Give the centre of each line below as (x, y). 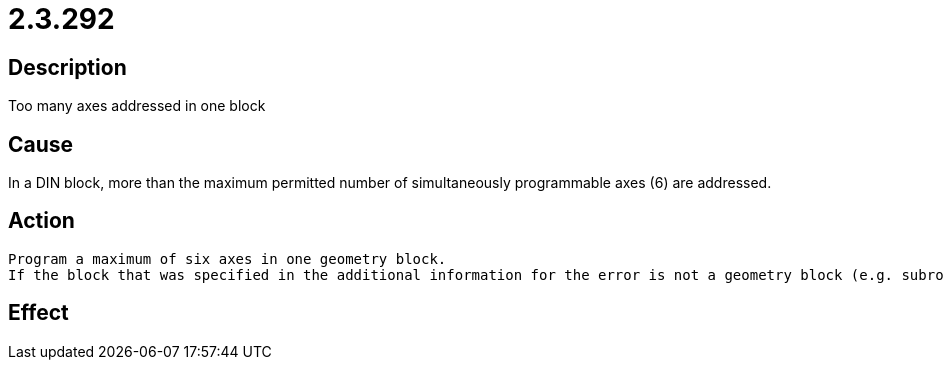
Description (67, 67)
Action (41, 221)
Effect (38, 313)
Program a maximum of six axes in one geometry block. (227, 258)
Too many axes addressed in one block (137, 106)
